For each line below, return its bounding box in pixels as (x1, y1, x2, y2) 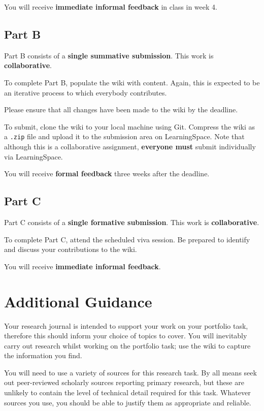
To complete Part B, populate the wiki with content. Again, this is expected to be (4, 77, 260, 87)
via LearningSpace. (4, 151, 63, 162)
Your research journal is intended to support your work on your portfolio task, (4, 320, 248, 331)
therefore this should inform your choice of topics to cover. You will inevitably (4, 330, 247, 341)
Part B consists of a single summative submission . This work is (4, 50, 214, 60)
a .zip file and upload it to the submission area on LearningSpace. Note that (4, 131, 245, 142)
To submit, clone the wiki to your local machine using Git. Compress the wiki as (4, 121, 255, 132)
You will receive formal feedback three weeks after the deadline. (4, 168, 210, 179)
